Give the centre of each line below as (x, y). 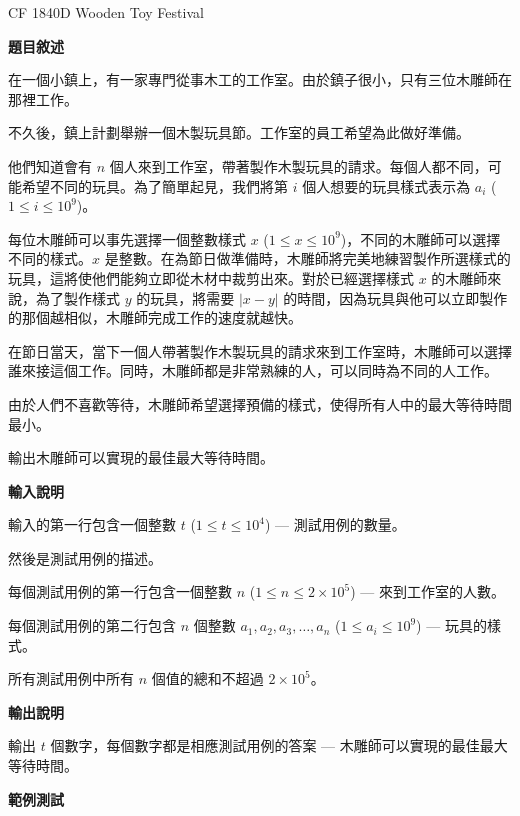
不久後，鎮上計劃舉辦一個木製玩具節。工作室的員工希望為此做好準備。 (239, 132)
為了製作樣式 (77, 297)
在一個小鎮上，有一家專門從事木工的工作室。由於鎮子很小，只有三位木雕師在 (260, 79)
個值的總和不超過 (207, 678)
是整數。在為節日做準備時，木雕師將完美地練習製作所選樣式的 (307, 258)
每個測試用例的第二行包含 (92, 625)
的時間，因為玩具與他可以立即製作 (395, 297)
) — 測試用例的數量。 (335, 524)
